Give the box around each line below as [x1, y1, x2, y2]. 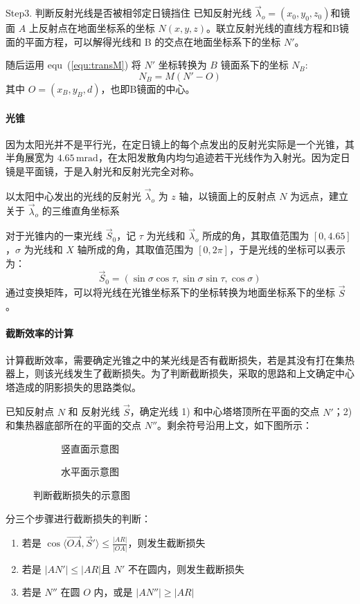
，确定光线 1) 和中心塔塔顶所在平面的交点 [129, 404, 320, 419]
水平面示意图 [61, 464, 119, 479]
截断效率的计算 [6, 326, 73, 340]
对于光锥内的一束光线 [6, 228, 102, 243]
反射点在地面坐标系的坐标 [38, 21, 155, 35]
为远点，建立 [290, 188, 349, 203]
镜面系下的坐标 [220, 57, 289, 72]
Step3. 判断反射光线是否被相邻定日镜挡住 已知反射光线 [6, 6, 252, 20]
